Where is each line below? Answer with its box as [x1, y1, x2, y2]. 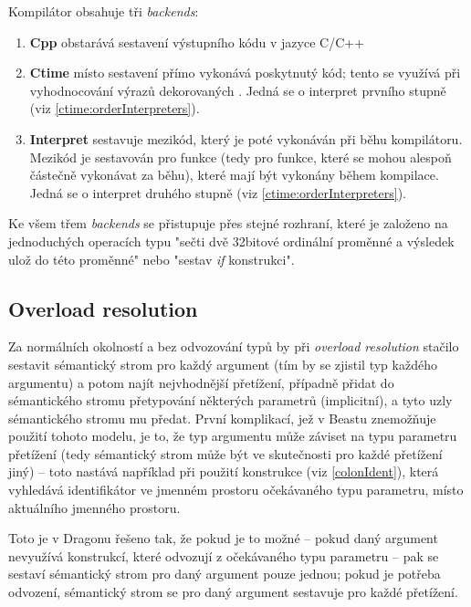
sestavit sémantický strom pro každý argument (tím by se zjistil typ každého [8, 354, 437, 373]
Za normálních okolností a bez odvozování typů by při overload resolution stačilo [8, 337, 459, 356]
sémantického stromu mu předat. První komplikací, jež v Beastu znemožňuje [8, 408, 436, 427]
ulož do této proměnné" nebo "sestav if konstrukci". [8, 249, 295, 268]
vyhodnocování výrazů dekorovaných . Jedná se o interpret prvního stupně [29, 80, 446, 99]
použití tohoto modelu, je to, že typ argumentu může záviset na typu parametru [8, 426, 457, 445]
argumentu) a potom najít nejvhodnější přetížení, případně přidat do [8, 372, 394, 392]
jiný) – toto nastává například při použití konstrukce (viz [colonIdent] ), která [8, 462, 439, 481]
